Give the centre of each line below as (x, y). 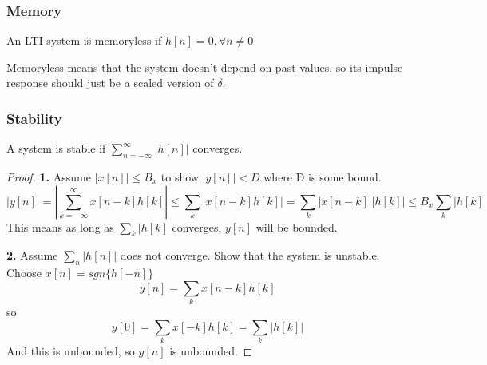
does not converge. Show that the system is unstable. (250, 255)
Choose (24, 273)
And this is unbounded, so (71, 351)
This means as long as (60, 226)
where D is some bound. (323, 177)
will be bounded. (297, 226)
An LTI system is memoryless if (84, 40)
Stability (34, 118)
